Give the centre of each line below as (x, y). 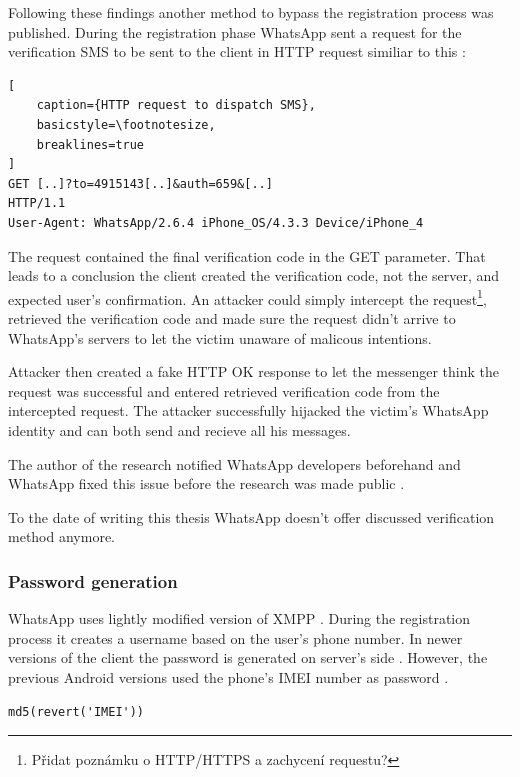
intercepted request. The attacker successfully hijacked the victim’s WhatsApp (248, 410)
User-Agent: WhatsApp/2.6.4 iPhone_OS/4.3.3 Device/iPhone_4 (216, 222)
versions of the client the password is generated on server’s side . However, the (248, 657)
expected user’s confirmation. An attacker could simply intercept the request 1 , (247, 297)
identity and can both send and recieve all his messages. (179, 429)
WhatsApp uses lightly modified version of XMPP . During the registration (239, 618)
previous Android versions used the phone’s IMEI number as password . (228, 676)
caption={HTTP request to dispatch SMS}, (176, 105)
